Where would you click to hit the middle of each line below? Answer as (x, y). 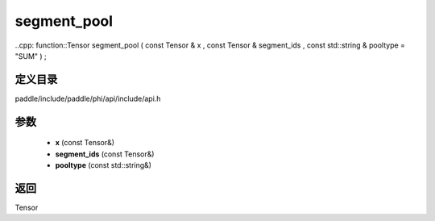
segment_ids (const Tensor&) (105, 154)
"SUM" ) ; (31, 56)
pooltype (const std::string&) (104, 165)
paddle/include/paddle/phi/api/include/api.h (88, 98)
